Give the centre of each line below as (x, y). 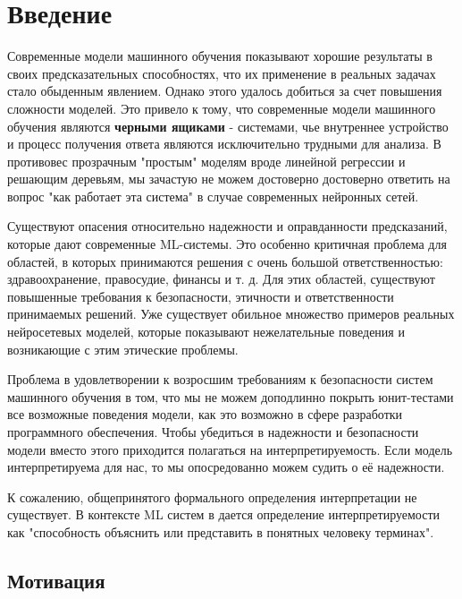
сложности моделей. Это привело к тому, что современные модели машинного (222, 108)
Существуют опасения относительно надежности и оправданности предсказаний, (227, 226)
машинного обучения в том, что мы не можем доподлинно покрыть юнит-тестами (231, 396)
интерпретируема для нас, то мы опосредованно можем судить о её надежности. (226, 467)
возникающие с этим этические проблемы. (123, 349)
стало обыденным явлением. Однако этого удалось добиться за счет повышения (225, 91)
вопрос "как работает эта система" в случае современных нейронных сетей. (213, 196)
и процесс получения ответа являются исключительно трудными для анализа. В (224, 144)
